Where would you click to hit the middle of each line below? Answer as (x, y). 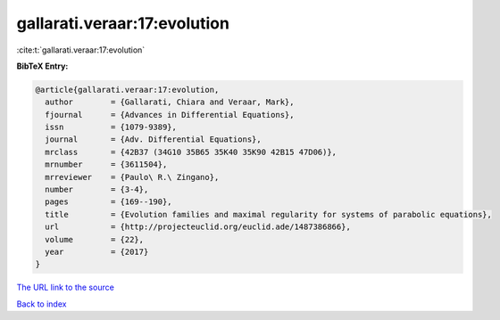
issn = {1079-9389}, (111, 127)
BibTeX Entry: (42, 66)
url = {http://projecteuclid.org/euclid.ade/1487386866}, (198, 227)
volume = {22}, (95, 239)
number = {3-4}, (97, 190)
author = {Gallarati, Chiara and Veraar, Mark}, (170, 102)
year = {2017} (97, 252)
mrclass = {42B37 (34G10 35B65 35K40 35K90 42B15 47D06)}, (191, 152)
